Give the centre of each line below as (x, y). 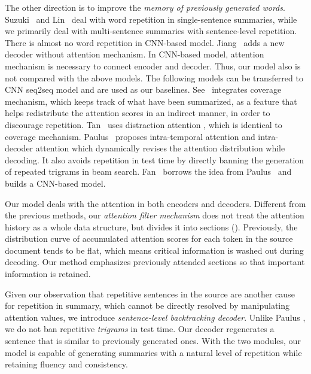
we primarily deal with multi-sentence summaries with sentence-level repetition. (151, 31)
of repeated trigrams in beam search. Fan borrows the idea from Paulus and (148, 171)
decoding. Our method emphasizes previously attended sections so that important (155, 262)
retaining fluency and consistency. (66, 364)
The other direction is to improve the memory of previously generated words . (145, 7)
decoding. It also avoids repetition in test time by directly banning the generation (155, 159)
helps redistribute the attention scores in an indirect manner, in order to (138, 113)
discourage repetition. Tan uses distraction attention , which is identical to (144, 124)
